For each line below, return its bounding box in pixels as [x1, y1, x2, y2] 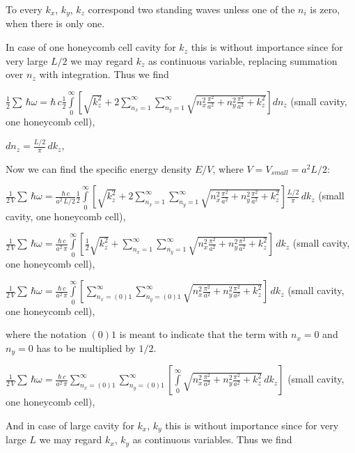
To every [6, 2, 42, 16]
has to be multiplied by [36, 340, 136, 355]
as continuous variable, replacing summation [148, 53, 338, 68]
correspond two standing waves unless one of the [88, 2, 295, 16]
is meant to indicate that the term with [119, 327, 288, 341]
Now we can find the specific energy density [6, 161, 192, 176]
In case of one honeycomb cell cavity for [6, 40, 176, 54]
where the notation [6, 327, 86, 341]
